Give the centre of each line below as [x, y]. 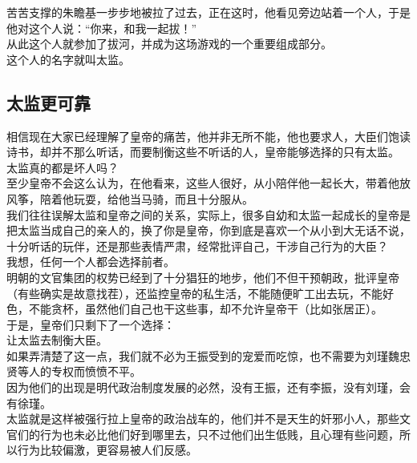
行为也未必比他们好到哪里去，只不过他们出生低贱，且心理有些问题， [219, 434]
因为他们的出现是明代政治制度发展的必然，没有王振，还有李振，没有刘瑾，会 [208, 387]
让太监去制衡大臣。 [57, 340]
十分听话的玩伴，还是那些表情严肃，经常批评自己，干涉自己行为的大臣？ [197, 246]
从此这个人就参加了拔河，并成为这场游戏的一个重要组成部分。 [169, 44]
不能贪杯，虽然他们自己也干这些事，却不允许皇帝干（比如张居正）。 [205, 309]
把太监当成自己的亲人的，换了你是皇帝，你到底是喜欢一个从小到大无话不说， [208, 230]
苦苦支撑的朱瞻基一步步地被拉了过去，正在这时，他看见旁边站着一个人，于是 [208, 12]
